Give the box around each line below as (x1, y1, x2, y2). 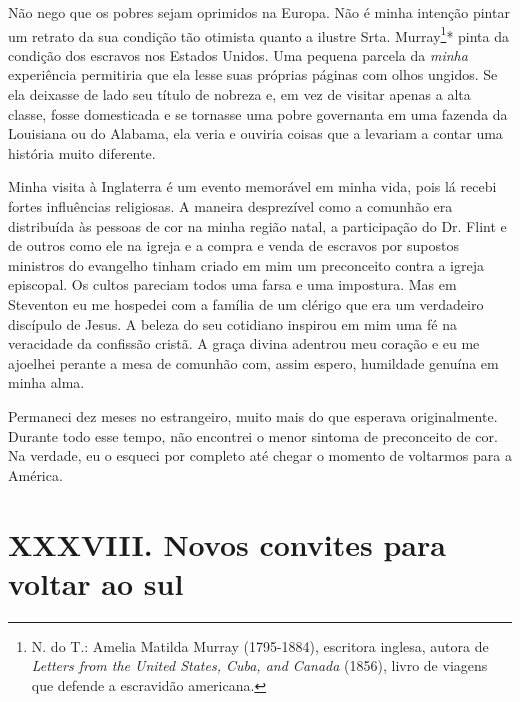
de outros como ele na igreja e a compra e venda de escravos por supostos (8, 235, 459, 256)
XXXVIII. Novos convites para (8, 523, 446, 564)
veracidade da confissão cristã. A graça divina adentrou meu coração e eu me (8, 333, 480, 354)
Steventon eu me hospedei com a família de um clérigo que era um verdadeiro (8, 293, 484, 314)
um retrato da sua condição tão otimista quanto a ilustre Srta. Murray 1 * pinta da (8, 22, 510, 46)
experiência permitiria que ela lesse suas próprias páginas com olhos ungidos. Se (8, 64, 498, 85)
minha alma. (8, 372, 85, 393)
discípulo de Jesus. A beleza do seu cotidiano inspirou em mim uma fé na (8, 313, 457, 334)
